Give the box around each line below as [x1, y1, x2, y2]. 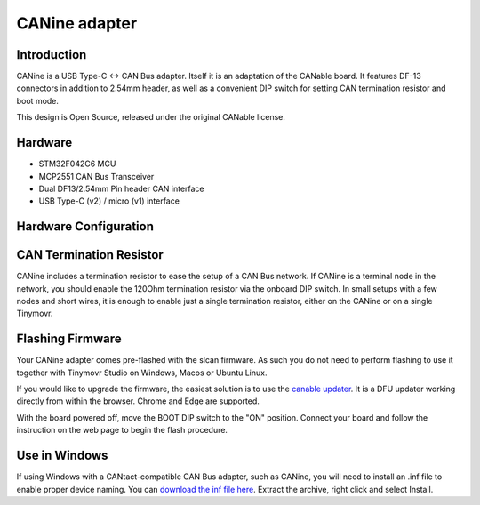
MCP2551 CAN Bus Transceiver [38, 171, 155, 181]
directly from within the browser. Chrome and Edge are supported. [16, 396, 260, 406]
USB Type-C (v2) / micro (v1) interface [38, 196, 180, 206]
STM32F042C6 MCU [38, 158, 116, 169]
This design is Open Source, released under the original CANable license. [16, 112, 286, 123]
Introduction [16, 47, 87, 62]
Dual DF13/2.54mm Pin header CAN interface [38, 183, 204, 194]
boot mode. [16, 95, 60, 106]
